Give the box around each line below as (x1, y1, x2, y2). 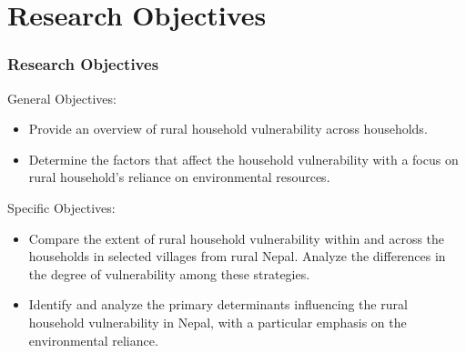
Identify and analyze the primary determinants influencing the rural (28, 295, 408, 314)
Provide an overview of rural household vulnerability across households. (28, 119, 428, 138)
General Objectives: (7, 88, 116, 107)
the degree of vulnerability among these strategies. (28, 264, 310, 283)
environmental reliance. (28, 330, 158, 349)
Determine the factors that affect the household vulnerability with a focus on (28, 149, 459, 168)
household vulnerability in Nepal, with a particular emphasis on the (28, 312, 407, 331)
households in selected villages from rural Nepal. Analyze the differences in (28, 247, 446, 266)
